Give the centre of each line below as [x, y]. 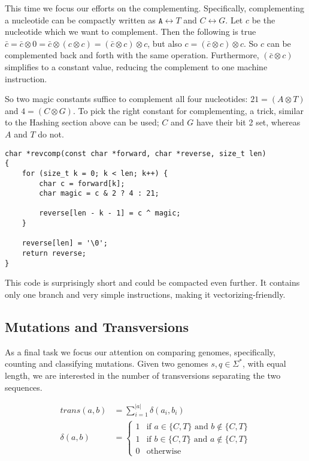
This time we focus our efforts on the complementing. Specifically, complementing [154, 8]
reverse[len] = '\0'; [65, 243]
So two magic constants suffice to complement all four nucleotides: [126, 99]
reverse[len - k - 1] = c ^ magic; [110, 213]
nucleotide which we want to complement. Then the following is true [131, 32]
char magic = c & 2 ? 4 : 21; [99, 194]
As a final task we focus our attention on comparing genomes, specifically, [140, 351]
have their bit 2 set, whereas [248, 122]
